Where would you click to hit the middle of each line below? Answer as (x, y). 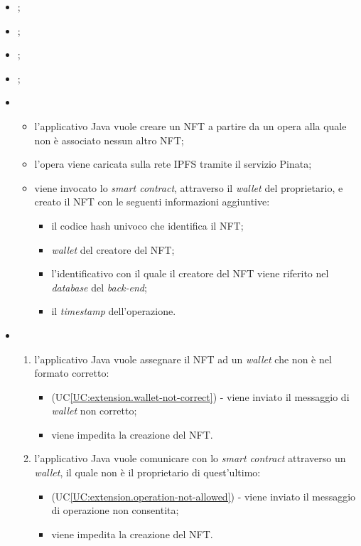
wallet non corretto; (94, 411)
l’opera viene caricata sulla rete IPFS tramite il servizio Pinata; (173, 164)
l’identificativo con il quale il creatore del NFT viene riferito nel (190, 273)
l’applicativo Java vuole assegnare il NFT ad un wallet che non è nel (183, 359)
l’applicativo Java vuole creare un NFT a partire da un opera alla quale (190, 125)
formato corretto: (72, 373)
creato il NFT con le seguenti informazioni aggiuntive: (152, 202)
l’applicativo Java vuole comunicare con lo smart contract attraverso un (190, 458)
